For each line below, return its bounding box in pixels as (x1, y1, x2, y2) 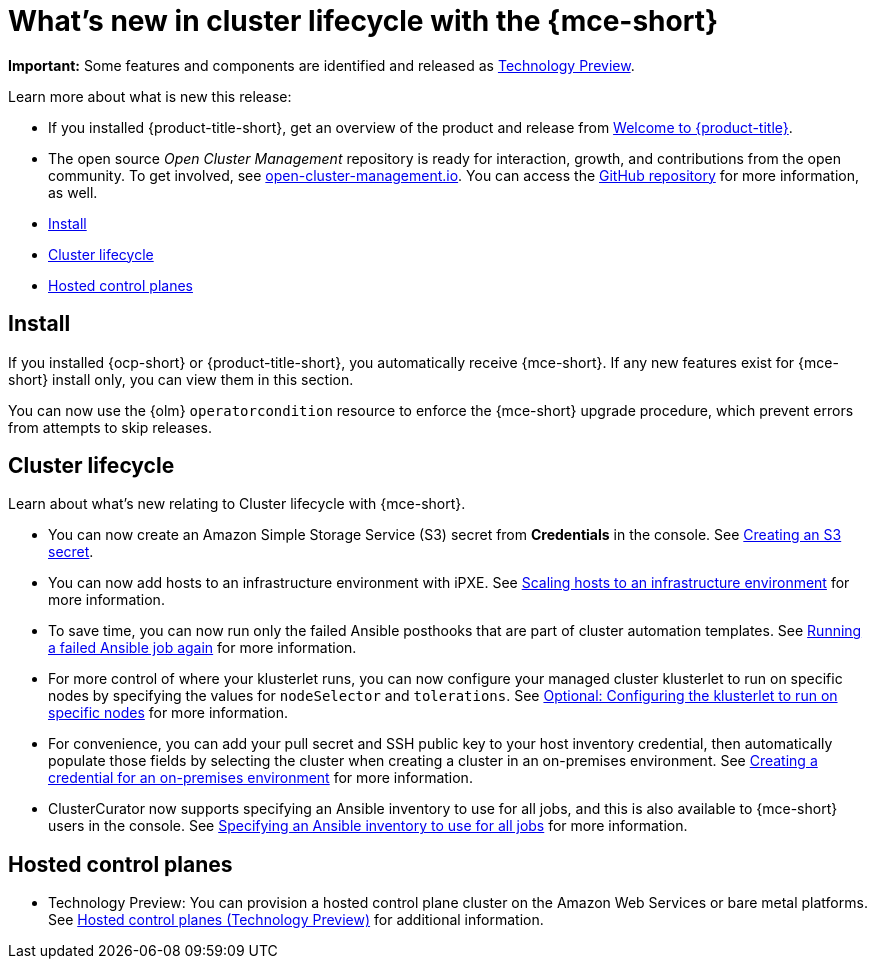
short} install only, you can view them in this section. (8, 370, 354, 388)
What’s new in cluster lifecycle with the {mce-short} (8, 4, 719, 38)
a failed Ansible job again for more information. (48, 639, 357, 657)
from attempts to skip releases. (8, 418, 212, 436)
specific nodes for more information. (48, 704, 289, 722)
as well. (48, 183, 98, 201)
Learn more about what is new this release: (8, 87, 292, 105)
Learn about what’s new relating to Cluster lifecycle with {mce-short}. (8, 495, 466, 513)
